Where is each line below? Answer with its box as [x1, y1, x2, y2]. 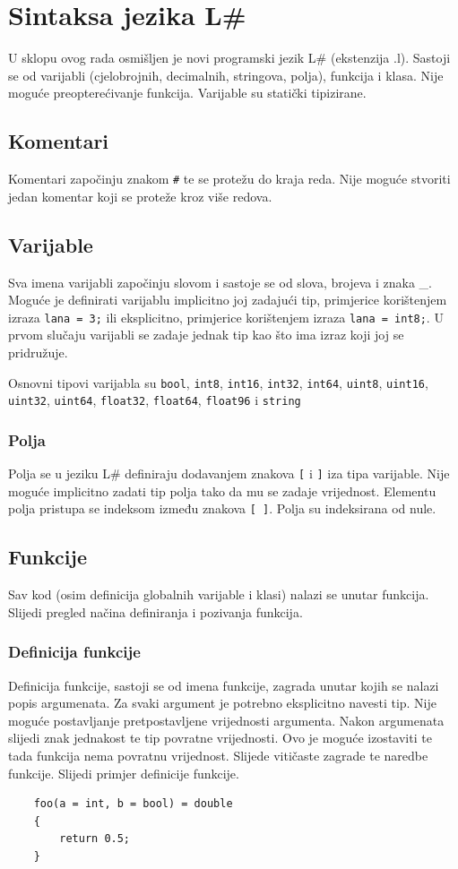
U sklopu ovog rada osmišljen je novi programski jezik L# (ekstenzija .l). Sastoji [8, 48, 451, 67]
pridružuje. [8, 343, 68, 361]
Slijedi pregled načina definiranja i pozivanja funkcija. [8, 602, 303, 621]
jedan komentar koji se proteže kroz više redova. [8, 186, 272, 205]
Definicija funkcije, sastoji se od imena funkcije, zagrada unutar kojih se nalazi [8, 675, 439, 694]
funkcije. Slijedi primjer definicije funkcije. [8, 763, 239, 782]
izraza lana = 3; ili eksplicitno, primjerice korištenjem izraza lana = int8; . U [8, 307, 444, 326]
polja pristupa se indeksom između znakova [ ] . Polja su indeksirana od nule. [8, 499, 436, 518]
